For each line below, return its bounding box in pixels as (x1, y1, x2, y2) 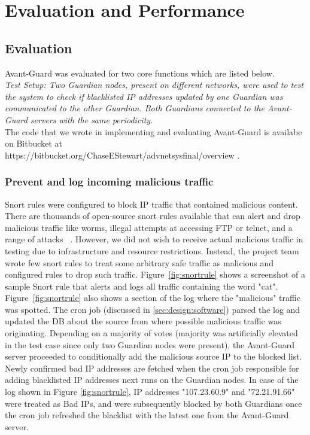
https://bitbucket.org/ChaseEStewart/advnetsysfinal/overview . (5, 148, 240, 161)
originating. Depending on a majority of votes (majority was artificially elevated (5, 327, 298, 339)
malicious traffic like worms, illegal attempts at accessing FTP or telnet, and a (5, 221, 293, 233)
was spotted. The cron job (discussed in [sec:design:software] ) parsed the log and (5, 303, 300, 315)
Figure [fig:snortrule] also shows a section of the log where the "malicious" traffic (5, 291, 300, 304)
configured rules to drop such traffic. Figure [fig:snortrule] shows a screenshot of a (5, 268, 305, 281)
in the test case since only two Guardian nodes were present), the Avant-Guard (5, 338, 295, 351)
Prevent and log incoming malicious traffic (5, 174, 214, 189)
